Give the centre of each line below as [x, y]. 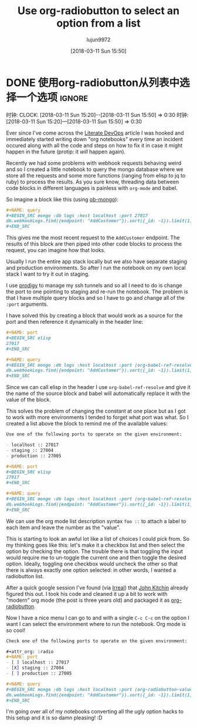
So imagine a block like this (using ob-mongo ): [62, 199]
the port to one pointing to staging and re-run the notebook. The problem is [97, 292]
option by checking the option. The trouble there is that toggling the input [95, 551]
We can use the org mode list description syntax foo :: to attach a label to [96, 521]
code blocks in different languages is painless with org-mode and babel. [92, 188]
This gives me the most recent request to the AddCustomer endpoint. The [93, 238]
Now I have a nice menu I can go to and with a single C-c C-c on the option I [98, 618]
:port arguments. [27, 304]
